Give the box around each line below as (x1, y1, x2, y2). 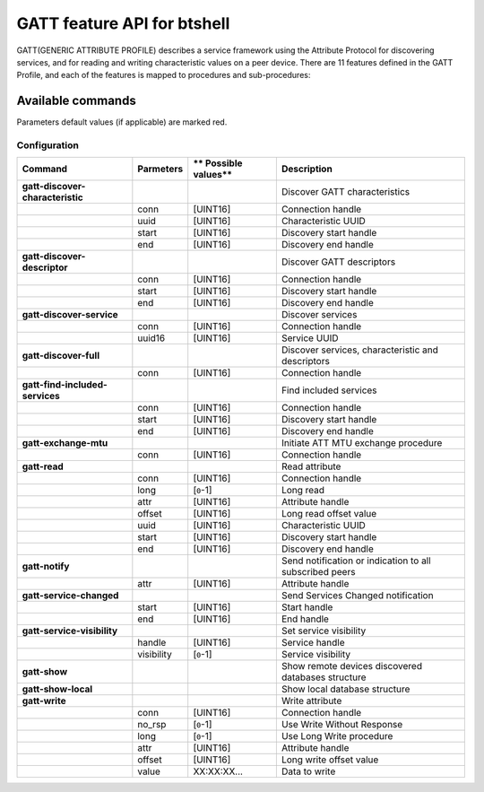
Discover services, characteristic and (281, 344, 439, 356)
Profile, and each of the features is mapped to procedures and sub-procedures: (16, 70, 311, 81)
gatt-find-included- (22, 379, 108, 391)
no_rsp (137, 718, 167, 731)
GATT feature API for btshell (16, 13, 230, 33)
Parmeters (137, 162, 184, 175)
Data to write (281, 765, 336, 778)
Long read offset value (281, 508, 377, 520)
